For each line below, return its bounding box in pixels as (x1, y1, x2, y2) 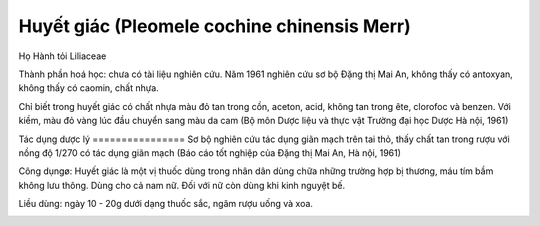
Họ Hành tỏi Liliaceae (18, 50, 107, 62)
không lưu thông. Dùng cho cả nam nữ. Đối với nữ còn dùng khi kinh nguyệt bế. (18, 179, 345, 191)
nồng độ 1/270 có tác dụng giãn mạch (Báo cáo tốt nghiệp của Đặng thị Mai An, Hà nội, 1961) (18, 146, 402, 159)
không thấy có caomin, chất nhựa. (18, 82, 159, 94)
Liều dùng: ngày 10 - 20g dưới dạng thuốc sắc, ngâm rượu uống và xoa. (18, 198, 314, 210)
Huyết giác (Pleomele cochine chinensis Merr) (18, 15, 412, 37)
